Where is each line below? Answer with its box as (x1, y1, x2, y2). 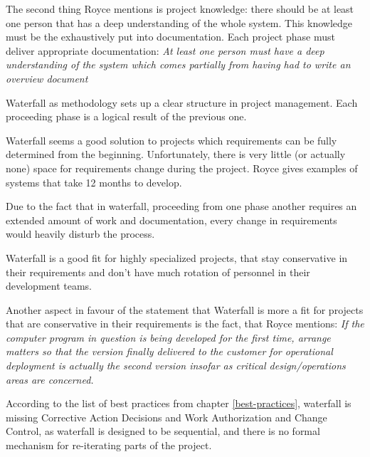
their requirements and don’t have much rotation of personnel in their (6, 264, 310, 279)
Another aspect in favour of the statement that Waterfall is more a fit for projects (6, 302, 364, 317)
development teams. (6, 278, 92, 293)
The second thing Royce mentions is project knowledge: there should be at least (6, 1, 354, 16)
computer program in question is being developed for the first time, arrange (6, 330, 331, 345)
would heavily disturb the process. (6, 226, 155, 241)
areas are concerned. (6, 372, 94, 387)
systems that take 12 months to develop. (6, 174, 182, 189)
